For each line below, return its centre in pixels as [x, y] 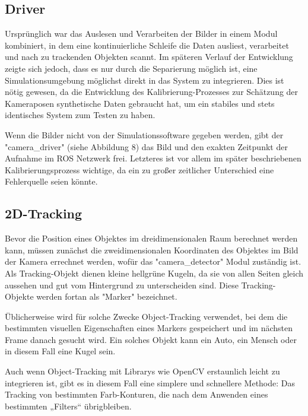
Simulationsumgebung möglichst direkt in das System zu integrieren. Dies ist [145, 80]
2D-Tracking [44, 213]
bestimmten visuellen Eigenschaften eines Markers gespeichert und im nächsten [149, 328]
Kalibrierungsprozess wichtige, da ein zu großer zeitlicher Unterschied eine [139, 169]
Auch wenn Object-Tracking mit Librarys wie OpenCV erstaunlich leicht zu [142, 371]
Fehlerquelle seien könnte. [51, 181]
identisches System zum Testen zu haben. [80, 115]
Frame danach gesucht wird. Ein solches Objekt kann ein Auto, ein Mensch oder [151, 339]
